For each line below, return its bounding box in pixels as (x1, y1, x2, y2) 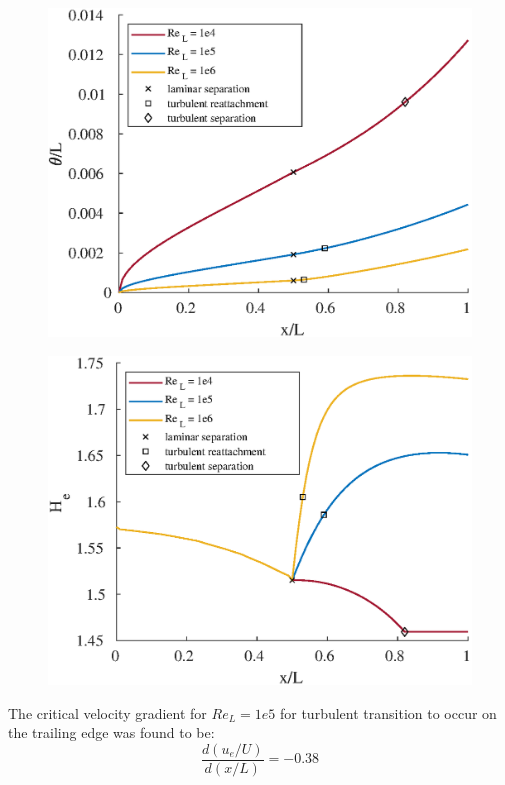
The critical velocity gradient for (8, 702, 207, 723)
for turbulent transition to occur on (279, 702, 497, 723)
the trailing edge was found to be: (8, 722, 215, 743)
